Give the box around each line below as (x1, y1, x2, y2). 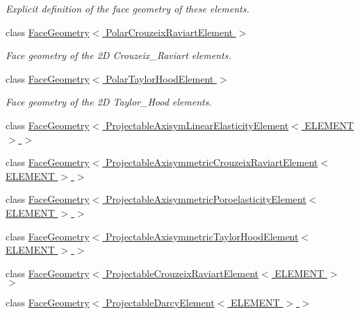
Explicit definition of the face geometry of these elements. (6, 1, 249, 15)
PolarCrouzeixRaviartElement (105, 24, 234, 39)
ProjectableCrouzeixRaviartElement (105, 265, 259, 280)
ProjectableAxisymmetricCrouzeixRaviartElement (105, 155, 318, 170)
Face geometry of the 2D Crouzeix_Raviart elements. (6, 48, 231, 63)
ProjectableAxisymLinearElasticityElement (105, 117, 289, 132)
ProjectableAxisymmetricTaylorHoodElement (105, 229, 299, 243)
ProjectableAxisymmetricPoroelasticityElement (105, 192, 306, 206)
